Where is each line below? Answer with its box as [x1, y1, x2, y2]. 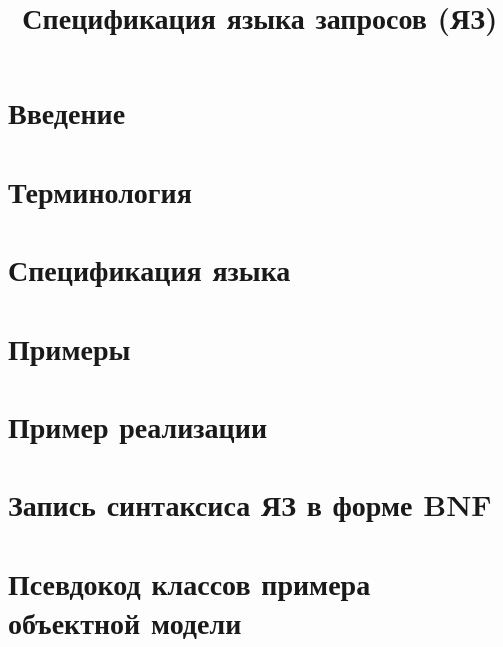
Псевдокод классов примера [8, 562, 371, 603]
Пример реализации [8, 405, 268, 446]
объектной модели [8, 601, 242, 642]
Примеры [8, 327, 131, 368]
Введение [8, 92, 126, 133]
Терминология [8, 170, 192, 211]
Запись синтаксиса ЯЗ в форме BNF [8, 484, 492, 525]
